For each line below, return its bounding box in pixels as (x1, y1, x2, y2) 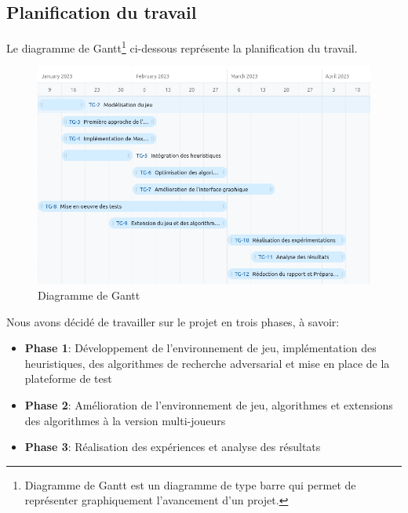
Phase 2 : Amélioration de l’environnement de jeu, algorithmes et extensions (24, 396, 393, 413)
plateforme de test (24, 370, 112, 387)
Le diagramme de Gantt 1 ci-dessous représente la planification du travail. (6, 38, 358, 56)
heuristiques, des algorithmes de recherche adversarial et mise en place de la (24, 355, 390, 371)
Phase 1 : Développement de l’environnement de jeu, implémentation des (24, 340, 377, 356)
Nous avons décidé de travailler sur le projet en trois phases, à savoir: (6, 313, 340, 329)
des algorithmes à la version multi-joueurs (24, 412, 226, 428)
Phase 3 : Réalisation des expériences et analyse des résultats (24, 438, 321, 455)
